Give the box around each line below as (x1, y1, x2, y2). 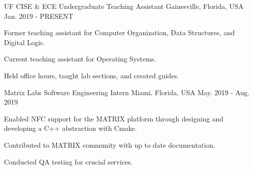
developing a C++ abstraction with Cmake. (4, 123, 137, 133)
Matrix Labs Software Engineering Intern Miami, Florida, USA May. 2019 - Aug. (4, 87, 250, 97)
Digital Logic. (4, 37, 46, 47)
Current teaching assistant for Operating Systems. (4, 54, 156, 64)
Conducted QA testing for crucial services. (4, 156, 133, 167)
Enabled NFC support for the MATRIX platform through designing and (4, 113, 224, 123)
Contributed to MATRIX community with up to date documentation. (4, 139, 215, 150)
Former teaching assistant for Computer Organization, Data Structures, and (4, 27, 235, 38)
